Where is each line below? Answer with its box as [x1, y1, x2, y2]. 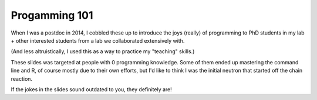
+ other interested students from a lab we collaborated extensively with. [11, 37, 185, 44]
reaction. [11, 75, 32, 82]
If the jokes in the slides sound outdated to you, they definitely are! [11, 85, 173, 93]
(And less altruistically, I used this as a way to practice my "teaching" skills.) [11, 48, 195, 55]
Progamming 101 [11, 9, 93, 22]
